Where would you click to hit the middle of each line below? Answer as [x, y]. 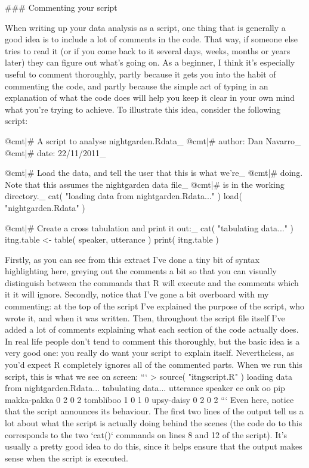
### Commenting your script [61, 7]
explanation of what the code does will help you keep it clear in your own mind [150, 97]
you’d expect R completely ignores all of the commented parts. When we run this [154, 365]
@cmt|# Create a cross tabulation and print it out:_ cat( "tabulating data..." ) [149, 227]
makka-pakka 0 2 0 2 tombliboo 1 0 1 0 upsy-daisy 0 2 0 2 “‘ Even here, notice [149, 399]
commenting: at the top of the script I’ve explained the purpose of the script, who [155, 306]
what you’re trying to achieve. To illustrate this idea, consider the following [143, 109]
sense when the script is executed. [67, 458]
